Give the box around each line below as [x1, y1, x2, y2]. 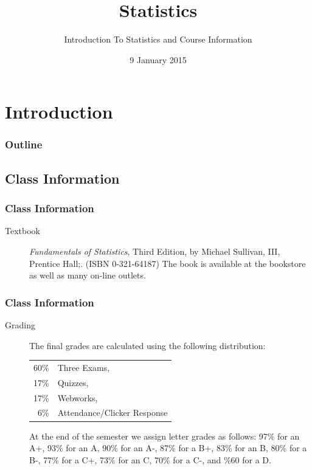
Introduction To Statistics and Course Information [64, 33, 252, 46]
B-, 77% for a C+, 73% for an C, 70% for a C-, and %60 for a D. [29, 453, 271, 466]
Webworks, [57, 391, 98, 404]
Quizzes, [57, 376, 89, 389]
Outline [5, 137, 43, 152]
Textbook [5, 224, 40, 237]
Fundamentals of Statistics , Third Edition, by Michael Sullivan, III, [29, 244, 280, 257]
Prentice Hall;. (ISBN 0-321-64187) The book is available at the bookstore [29, 257, 306, 269]
